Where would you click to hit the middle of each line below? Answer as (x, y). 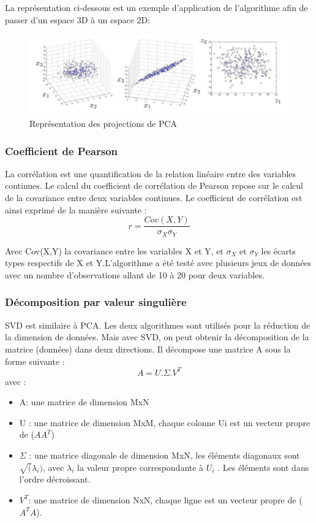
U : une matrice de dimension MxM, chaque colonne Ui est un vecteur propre (165, 422)
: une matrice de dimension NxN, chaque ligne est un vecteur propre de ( (165, 499)
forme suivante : (35, 361)
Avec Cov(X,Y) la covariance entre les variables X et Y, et (114, 250)
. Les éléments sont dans (263, 467)
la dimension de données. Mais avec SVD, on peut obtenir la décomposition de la (157, 337)
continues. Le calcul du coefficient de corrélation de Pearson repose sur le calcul (154, 185)
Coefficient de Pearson (62, 151)
